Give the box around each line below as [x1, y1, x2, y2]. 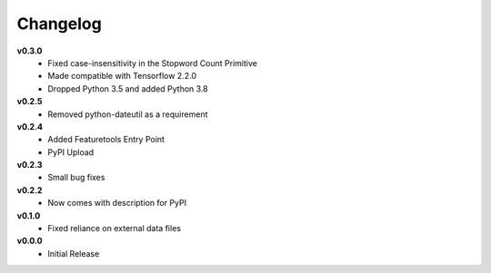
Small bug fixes [47, 172, 105, 183]
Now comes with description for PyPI [47, 198, 186, 209]
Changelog [16, 14, 102, 34]
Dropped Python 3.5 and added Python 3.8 [47, 83, 208, 94]
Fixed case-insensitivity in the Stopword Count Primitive [47, 57, 258, 68]
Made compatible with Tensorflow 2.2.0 [47, 71, 197, 82]
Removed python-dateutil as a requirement [47, 109, 208, 120]
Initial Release [47, 248, 100, 258]
